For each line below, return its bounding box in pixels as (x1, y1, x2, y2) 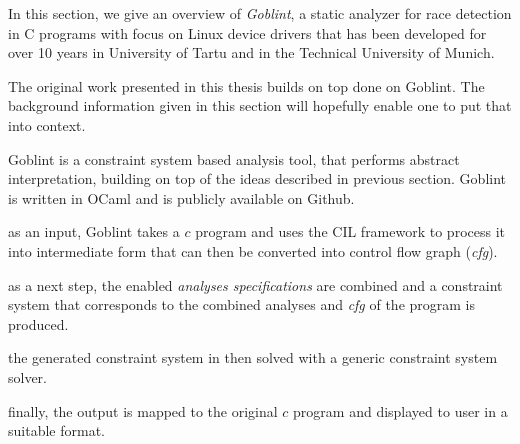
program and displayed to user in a (293, 400, 508, 421)
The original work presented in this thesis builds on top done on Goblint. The (8, 75, 485, 96)
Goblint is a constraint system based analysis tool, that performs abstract (8, 148, 460, 169)
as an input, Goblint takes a (8, 221, 180, 242)
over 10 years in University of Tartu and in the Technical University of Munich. (8, 42, 495, 63)
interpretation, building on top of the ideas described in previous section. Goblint (8, 168, 507, 189)
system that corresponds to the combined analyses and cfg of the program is (8, 294, 476, 315)
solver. (8, 366, 48, 387)
